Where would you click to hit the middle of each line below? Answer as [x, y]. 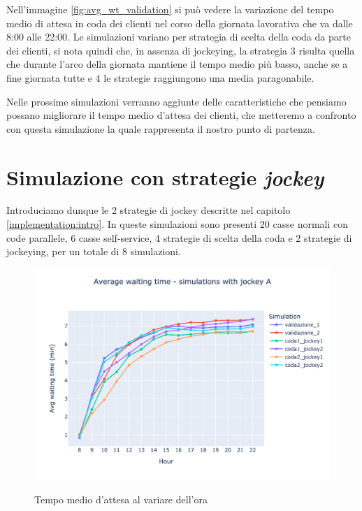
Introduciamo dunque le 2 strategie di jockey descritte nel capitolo [149, 210]
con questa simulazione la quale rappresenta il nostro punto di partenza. [161, 128]
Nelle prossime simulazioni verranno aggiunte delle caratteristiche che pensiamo [176, 101]
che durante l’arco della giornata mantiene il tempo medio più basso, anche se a [177, 64]
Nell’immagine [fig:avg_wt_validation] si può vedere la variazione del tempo [170, 9]
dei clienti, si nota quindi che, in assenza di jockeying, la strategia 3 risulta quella [181, 50]
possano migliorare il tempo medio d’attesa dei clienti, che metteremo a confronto [181, 115]
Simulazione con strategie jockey [165, 177]
